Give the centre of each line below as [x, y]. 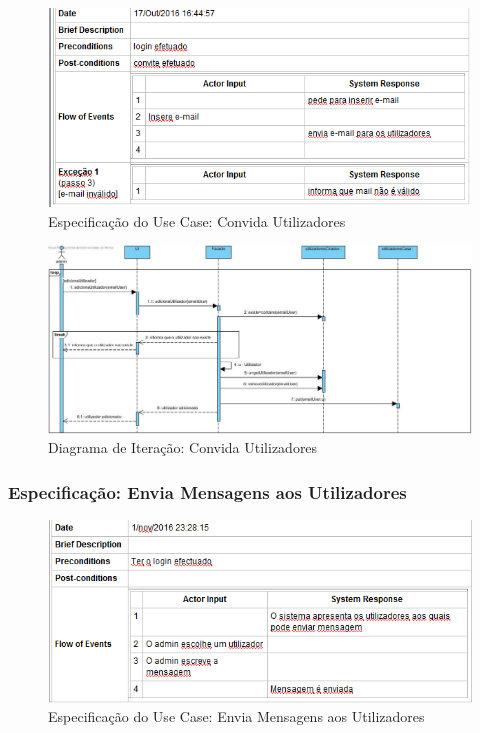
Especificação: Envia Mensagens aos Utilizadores [207, 491]
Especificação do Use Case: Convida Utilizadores [197, 220]
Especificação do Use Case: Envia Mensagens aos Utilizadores [236, 716]
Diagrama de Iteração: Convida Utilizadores [183, 447]
